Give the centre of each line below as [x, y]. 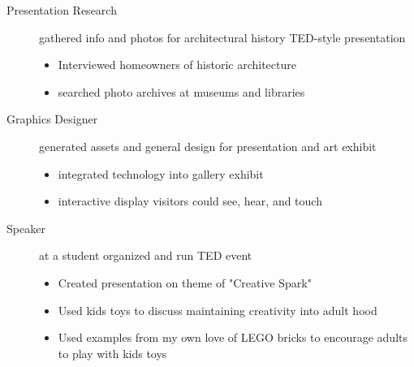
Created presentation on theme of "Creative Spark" [185, 282]
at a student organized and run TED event [146, 255]
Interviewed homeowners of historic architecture [177, 65]
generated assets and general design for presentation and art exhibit [208, 146]
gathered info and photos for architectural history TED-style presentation [222, 37]
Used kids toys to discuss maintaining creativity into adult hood [218, 310]
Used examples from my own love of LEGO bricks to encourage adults [233, 337]
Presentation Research [62, 10]
